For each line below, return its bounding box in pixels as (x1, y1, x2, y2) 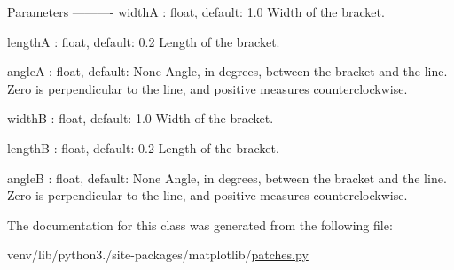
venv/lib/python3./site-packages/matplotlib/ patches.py (7, 245, 309, 264)
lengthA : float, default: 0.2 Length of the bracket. (7, 32, 280, 50)
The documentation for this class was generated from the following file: (7, 215, 393, 234)
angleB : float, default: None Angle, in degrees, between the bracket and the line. (7, 168, 447, 187)
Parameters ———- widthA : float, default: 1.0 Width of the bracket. (7, 3, 385, 20)
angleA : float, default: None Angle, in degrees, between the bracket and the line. (7, 62, 448, 81)
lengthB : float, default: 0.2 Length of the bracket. (7, 138, 279, 157)
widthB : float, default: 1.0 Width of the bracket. (7, 109, 274, 127)
